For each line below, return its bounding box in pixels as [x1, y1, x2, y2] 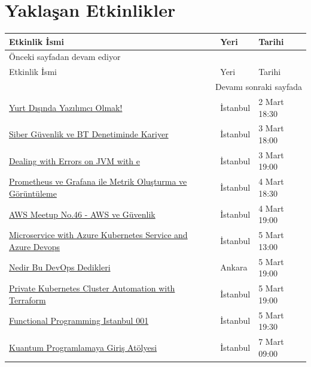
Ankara [220, 261, 248, 273]
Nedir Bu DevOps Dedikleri [9, 261, 111, 273]
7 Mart [258, 335, 284, 347]
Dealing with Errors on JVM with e [9, 154, 140, 167]
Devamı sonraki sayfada [215, 80, 302, 93]
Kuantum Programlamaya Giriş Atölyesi [9, 341, 157, 353]
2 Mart [258, 95, 284, 107]
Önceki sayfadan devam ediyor [9, 50, 121, 63]
